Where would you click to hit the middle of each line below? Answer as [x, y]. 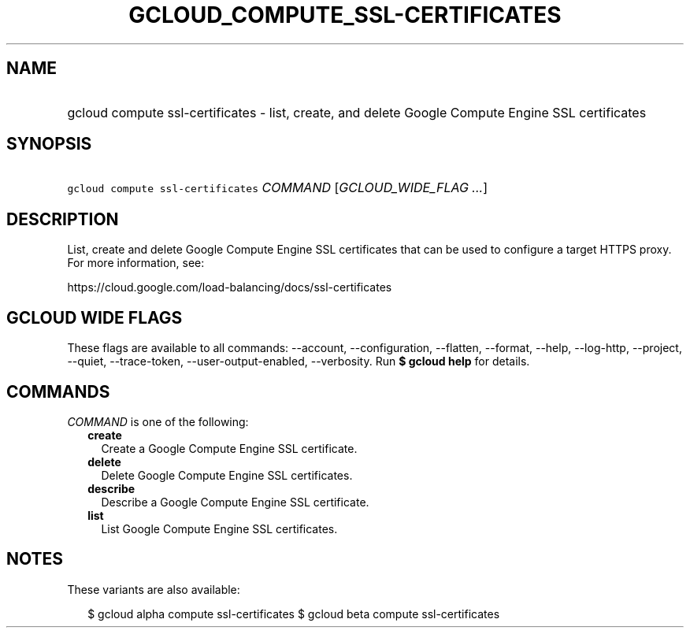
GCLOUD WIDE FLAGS [95, 317]
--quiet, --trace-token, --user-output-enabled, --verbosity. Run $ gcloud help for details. [299, 361]
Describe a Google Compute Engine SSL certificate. [235, 502]
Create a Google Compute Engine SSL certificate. [229, 448]
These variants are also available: [154, 589]
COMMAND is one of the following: [158, 421]
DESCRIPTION [63, 219]
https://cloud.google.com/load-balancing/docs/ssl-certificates [230, 287]
